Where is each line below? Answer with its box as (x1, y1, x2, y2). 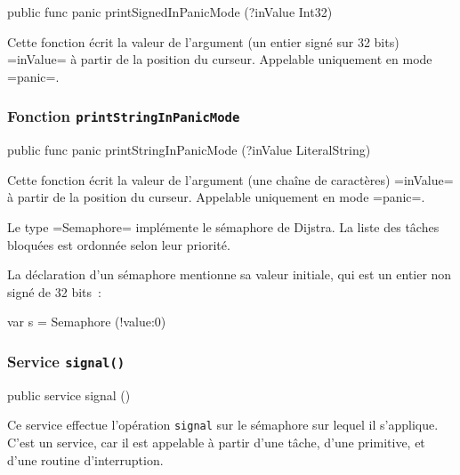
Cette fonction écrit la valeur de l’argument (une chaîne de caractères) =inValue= (7, 170, 454, 189)
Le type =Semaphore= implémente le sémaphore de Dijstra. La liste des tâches (7, 217, 440, 236)
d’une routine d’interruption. (7, 450, 164, 469)
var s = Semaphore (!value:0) (7, 312, 166, 331)
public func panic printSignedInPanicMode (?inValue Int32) (7, 3, 333, 20)
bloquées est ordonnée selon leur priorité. (7, 235, 230, 254)
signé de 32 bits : (7, 282, 101, 301)
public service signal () (7, 385, 131, 404)
